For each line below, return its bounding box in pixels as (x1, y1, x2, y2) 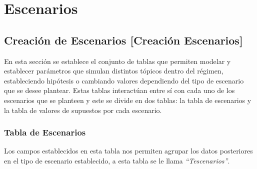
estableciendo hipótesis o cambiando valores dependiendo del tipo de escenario (4, 75, 244, 85)
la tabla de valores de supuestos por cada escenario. (4, 104, 162, 115)
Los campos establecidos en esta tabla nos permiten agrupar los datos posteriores (4, 145, 253, 156)
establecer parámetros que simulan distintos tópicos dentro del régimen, (4, 65, 223, 76)
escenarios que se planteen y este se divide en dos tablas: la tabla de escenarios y (4, 94, 251, 105)
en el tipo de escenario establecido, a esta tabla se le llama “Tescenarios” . (4, 155, 230, 165)
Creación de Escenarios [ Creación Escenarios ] (4, 32, 243, 47)
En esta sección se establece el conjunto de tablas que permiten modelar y (4, 55, 231, 66)
